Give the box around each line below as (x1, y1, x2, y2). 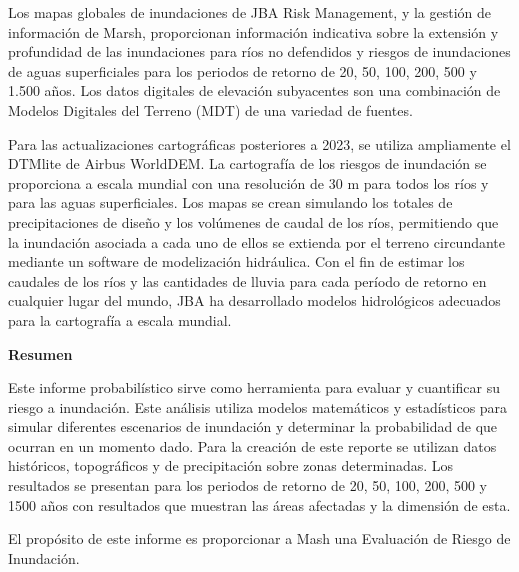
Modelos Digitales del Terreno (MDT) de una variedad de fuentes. (8, 99, 413, 120)
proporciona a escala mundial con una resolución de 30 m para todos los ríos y (8, 172, 489, 193)
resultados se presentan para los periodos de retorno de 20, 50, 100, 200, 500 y (8, 475, 488, 496)
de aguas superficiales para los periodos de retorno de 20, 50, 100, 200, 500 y (8, 60, 477, 81)
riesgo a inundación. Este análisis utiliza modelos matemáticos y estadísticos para (8, 396, 508, 417)
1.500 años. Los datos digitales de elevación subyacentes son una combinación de (8, 80, 501, 101)
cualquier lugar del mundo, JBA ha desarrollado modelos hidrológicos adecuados (8, 290, 501, 311)
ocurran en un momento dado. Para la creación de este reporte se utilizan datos (8, 435, 497, 456)
